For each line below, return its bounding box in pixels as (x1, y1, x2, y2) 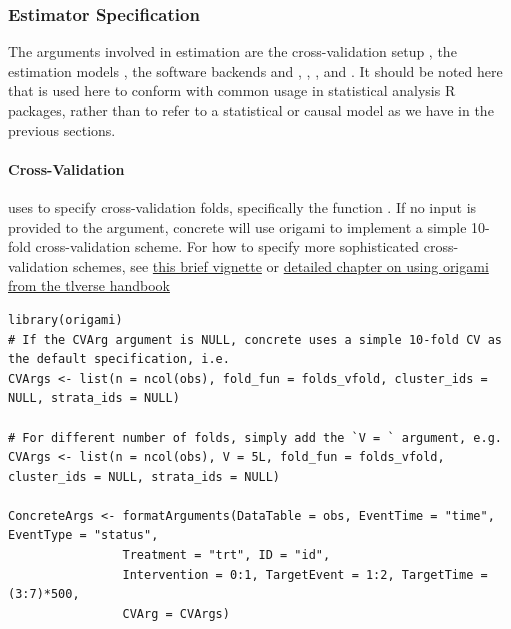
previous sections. (8, 119, 116, 140)
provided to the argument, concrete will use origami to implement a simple (8, 216, 467, 237)
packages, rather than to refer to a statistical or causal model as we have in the (8, 100, 494, 120)
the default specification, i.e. (8, 352, 230, 367)
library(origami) (8, 312, 123, 327)
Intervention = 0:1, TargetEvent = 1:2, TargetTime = (122, 567, 488, 582)
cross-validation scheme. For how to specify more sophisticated (35, 236, 420, 257)
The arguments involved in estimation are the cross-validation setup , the (8, 41, 457, 62)
